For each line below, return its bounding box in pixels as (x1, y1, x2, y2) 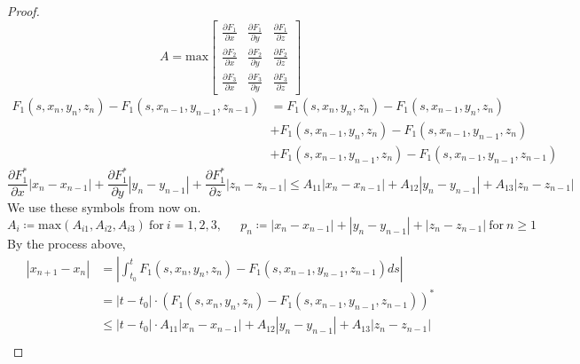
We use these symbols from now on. (7, 198, 201, 217)
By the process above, (7, 234, 126, 253)
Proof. (7, 2, 40, 20)
